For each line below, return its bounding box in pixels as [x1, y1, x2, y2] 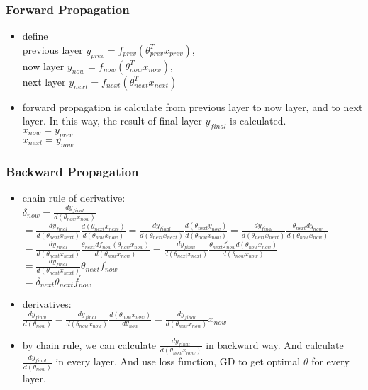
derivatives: [22, 297, 72, 311]
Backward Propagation [6, 162, 139, 180]
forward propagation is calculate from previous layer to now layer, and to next [22, 99, 363, 114]
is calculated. [230, 113, 286, 128]
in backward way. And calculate [206, 337, 344, 352]
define [22, 28, 48, 43]
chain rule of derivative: [22, 190, 126, 205]
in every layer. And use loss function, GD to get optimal [55, 354, 301, 369]
